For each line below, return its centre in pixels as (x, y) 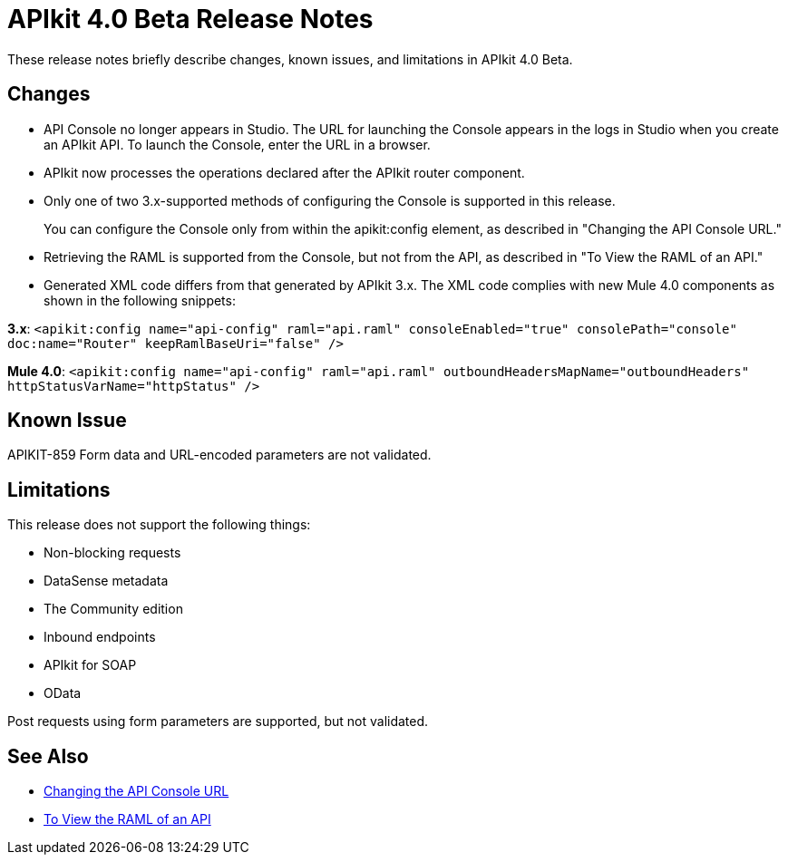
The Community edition (113, 609)
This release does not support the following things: (159, 525)
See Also (48, 756)
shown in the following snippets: (140, 300)
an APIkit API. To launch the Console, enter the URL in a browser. (237, 144)
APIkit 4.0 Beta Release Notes (190, 19)
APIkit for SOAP (90, 665)
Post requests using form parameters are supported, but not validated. (218, 722)
